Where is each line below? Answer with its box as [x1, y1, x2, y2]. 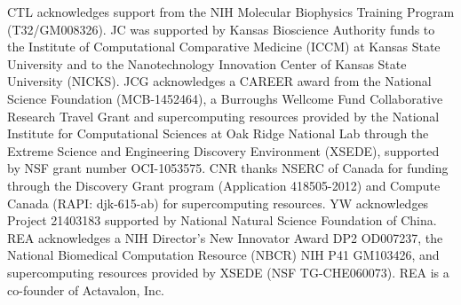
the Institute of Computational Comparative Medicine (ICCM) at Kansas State [7, 37, 441, 56]
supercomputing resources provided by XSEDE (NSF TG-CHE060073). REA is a [7, 262, 449, 281]
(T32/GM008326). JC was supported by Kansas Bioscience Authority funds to [7, 20, 435, 38]
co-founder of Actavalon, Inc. [7, 280, 164, 299]
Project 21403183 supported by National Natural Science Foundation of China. [7, 211, 437, 230]
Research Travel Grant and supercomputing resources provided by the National [7, 106, 440, 125]
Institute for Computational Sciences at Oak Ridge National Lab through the [7, 124, 429, 143]
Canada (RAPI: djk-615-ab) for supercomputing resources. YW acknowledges [7, 193, 429, 212]
